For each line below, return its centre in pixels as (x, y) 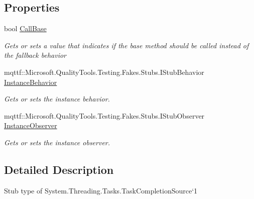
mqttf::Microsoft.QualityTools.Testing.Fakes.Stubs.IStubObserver (104, 115)
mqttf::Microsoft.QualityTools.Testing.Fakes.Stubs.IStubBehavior (104, 72)
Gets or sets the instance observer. (57, 142)
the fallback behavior (35, 55)
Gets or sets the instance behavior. (57, 99)
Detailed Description (59, 169)
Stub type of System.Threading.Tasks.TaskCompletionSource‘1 (101, 190)
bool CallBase (25, 28)
